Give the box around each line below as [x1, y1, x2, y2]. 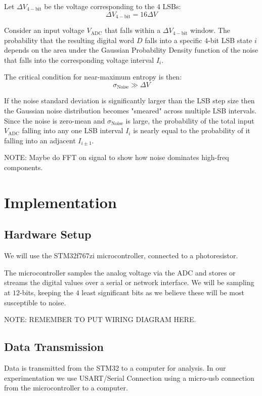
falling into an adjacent [4, 135, 76, 145]
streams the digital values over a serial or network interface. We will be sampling [4, 277, 254, 288]
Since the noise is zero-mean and [4, 115, 105, 126]
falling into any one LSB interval [22, 125, 123, 136]
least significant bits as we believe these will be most [81, 287, 244, 297]
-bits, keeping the [20, 287, 73, 297]
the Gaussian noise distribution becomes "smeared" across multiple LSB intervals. [4, 105, 257, 116]
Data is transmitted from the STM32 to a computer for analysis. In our [4, 362, 226, 373]
